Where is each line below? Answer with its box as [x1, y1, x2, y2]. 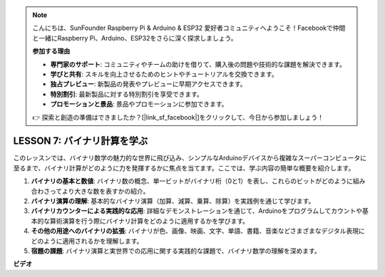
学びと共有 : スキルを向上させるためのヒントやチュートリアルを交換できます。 [50, 70, 278, 78]
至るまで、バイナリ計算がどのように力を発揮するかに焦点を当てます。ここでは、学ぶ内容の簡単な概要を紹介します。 [13, 164, 355, 172]
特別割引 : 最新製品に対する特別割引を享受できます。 [50, 90, 203, 98]
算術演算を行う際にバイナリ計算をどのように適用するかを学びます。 [49, 216, 250, 225]
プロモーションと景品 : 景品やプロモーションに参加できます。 [50, 100, 228, 108]
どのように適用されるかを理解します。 [31, 236, 143, 245]
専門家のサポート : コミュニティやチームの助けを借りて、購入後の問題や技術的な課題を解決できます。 [50, 60, 346, 68]
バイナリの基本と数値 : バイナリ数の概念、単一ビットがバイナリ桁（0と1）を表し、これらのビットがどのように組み [31, 177, 366, 185]
